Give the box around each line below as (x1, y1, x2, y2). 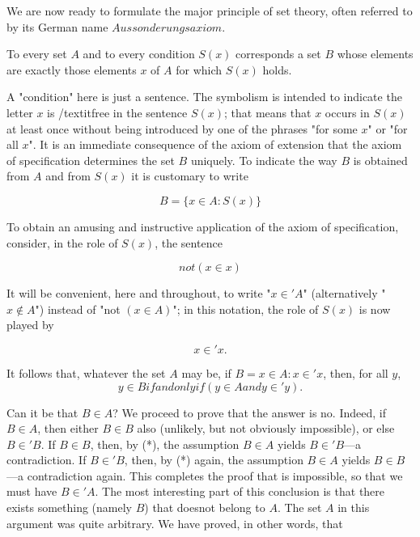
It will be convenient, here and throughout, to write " (6, 285, 271, 302)
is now (358, 300, 391, 317)
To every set (6, 45, 67, 62)
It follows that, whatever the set (6, 364, 166, 381)
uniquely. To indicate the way (190, 151, 337, 168)
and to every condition (83, 45, 195, 62)
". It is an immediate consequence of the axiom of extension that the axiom (28, 136, 402, 153)
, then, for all (323, 364, 388, 381)
